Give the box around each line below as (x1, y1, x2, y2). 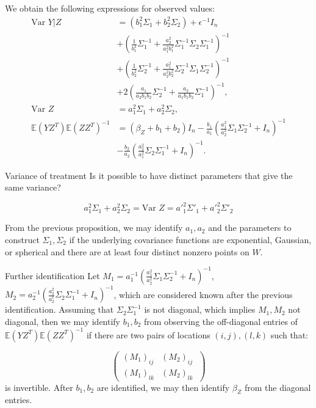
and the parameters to (208, 221, 292, 234)
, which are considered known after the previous (113, 288, 293, 301)
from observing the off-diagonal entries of (143, 315, 298, 327)
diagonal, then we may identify (5, 315, 121, 327)
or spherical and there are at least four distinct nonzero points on (5, 245, 250, 258)
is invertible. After (5, 381, 73, 393)
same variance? (5, 181, 61, 194)
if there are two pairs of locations (86, 328, 210, 341)
